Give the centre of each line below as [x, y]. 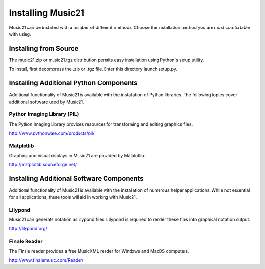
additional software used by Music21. [47, 102]
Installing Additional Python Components [73, 83]
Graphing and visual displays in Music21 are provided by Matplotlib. [77, 156]
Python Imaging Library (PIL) [44, 114]
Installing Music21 [47, 13]
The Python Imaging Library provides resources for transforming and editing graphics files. [101, 124]
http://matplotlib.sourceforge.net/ [43, 164]
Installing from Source [44, 48]
